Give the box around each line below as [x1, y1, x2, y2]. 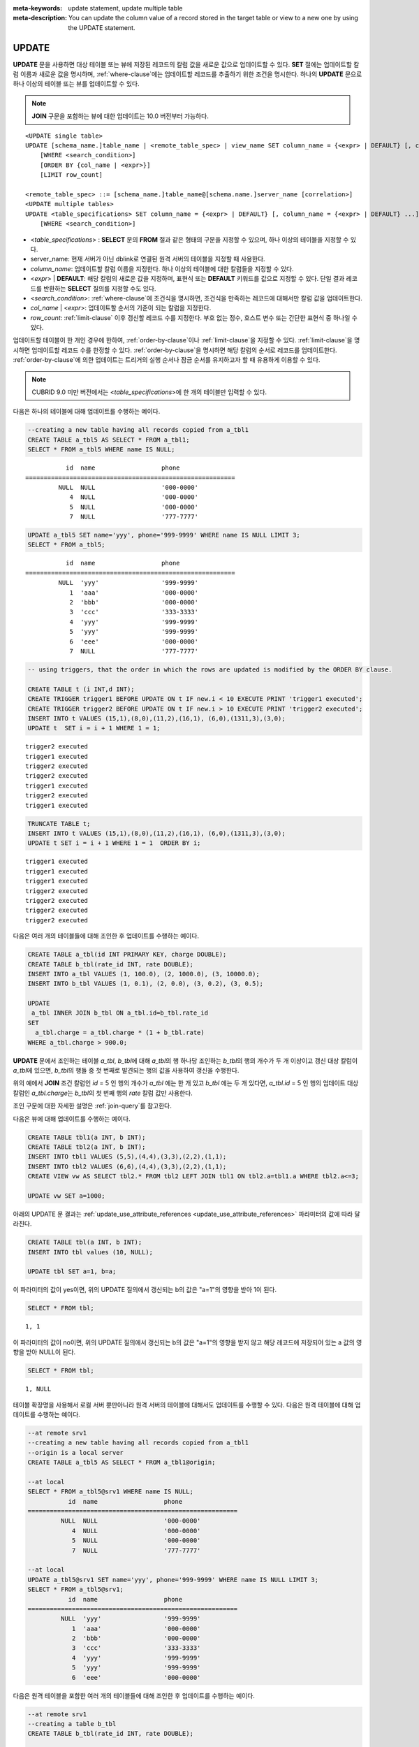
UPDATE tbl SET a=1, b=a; [27, 1268, 117, 1275]
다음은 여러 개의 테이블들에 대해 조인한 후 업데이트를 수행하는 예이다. [13, 932, 199, 940]
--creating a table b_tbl [27, 1720, 117, 1728]
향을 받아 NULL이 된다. [13, 1348, 76, 1356]
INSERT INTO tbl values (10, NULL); [27, 1248, 154, 1256]
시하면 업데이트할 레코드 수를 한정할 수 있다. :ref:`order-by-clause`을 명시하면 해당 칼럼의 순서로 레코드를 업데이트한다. [13, 346, 338, 354]
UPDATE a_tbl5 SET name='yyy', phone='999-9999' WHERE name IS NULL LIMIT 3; [27, 531, 300, 539]
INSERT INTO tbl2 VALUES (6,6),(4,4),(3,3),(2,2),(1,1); [27, 1162, 227, 1170]
